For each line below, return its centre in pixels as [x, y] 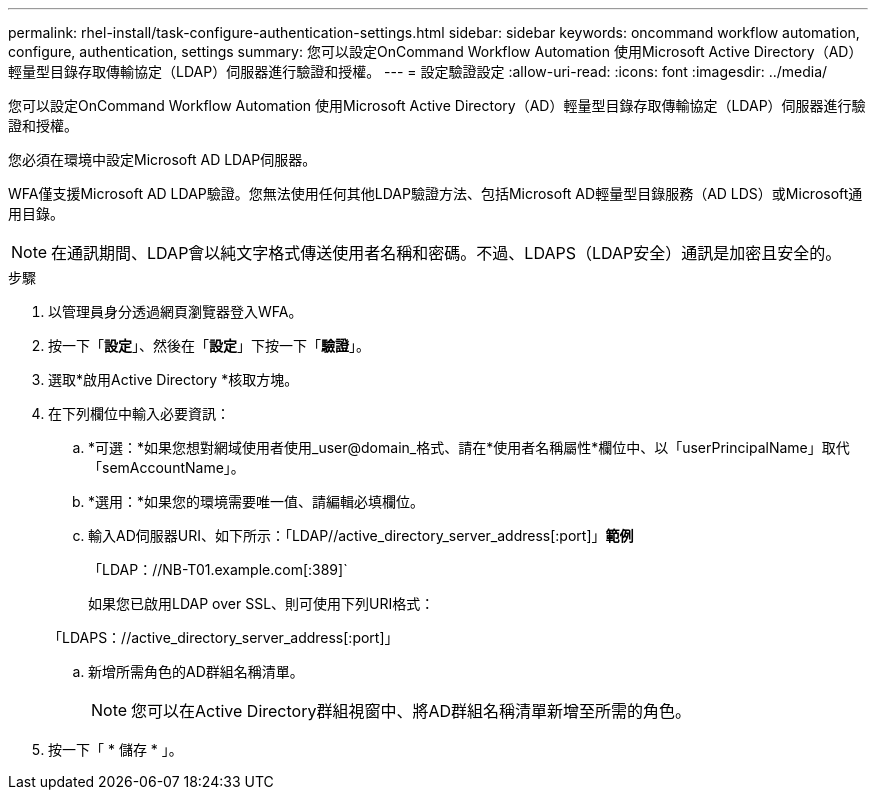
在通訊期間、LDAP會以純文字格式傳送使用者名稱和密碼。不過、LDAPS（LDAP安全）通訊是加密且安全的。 [446, 253]
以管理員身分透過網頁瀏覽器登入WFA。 [175, 311]
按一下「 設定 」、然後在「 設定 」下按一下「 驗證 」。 [209, 345]
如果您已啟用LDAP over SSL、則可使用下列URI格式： [261, 603]
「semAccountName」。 [166, 467]
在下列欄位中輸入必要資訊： [139, 413]
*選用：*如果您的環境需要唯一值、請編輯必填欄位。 [256, 501]
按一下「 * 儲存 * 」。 [115, 749]
